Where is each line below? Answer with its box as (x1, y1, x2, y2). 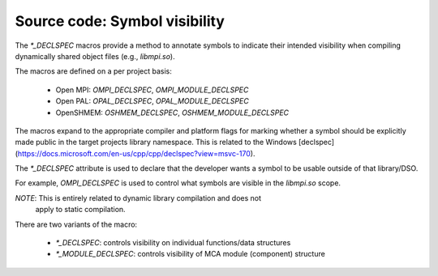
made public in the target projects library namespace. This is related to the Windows (15, 138, 298, 147)
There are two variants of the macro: (15, 219, 138, 229)
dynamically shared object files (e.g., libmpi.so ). (15, 51, 175, 61)
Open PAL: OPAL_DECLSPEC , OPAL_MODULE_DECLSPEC (55, 96, 249, 106)
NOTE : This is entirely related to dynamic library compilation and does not (15, 193, 262, 202)
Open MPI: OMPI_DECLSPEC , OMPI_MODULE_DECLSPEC (55, 85, 249, 95)
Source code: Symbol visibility (15, 12, 225, 30)
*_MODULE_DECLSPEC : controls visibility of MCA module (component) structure (55, 249, 326, 259)
